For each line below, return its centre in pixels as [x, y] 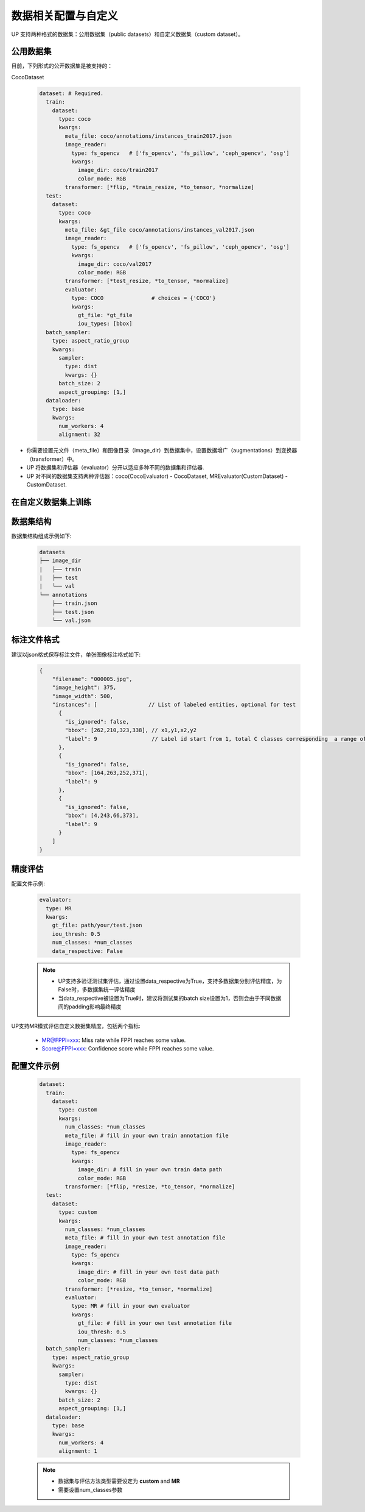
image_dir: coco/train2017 [118, 170]
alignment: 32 [79, 435]
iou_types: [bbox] [105, 324]
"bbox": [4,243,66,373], [102, 816]
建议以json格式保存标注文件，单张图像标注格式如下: [76, 654]
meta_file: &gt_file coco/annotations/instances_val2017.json [160, 230]
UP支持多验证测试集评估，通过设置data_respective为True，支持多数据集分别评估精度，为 [170, 981]
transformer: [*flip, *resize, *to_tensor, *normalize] [150, 1186]
